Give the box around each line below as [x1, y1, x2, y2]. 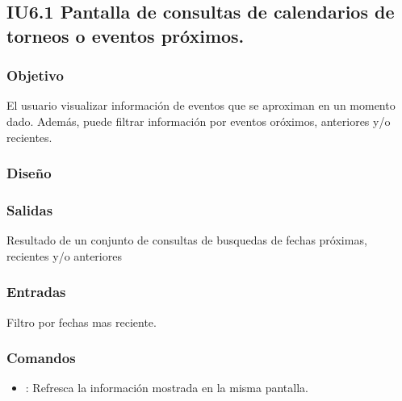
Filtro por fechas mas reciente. [6, 313, 157, 330]
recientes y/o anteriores [6, 247, 122, 264]
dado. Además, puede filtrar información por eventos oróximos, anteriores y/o [6, 112, 391, 129]
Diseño [6, 163, 52, 183]
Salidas [6, 199, 53, 219]
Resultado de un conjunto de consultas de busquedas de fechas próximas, [6, 232, 367, 249]
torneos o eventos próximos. [6, 23, 245, 48]
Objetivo [6, 65, 64, 86]
